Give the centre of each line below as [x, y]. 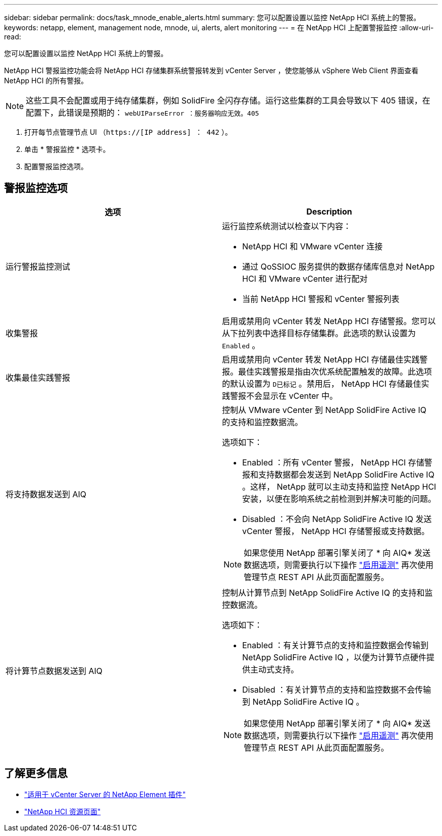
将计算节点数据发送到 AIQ [54, 671]
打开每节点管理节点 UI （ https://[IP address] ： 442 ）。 [128, 132]
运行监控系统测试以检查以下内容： [287, 226]
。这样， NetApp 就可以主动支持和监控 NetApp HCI [339, 486]
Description [329, 211]
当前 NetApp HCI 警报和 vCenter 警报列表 [321, 299]
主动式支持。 [275, 669]
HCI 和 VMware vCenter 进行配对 [305, 278]
